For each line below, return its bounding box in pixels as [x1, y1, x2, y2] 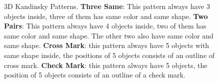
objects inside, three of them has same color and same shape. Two [4, 10, 208, 21]
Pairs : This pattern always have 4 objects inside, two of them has [4, 20, 206, 31]
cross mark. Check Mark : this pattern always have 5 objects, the [4, 59, 207, 70]
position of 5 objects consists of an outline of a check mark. [4, 69, 185, 80]
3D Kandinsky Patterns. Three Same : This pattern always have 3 [4, 1, 210, 11]
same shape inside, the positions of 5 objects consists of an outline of [4, 49, 215, 60]
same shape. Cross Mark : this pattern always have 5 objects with [4, 40, 209, 50]
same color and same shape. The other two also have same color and [4, 30, 213, 40]
